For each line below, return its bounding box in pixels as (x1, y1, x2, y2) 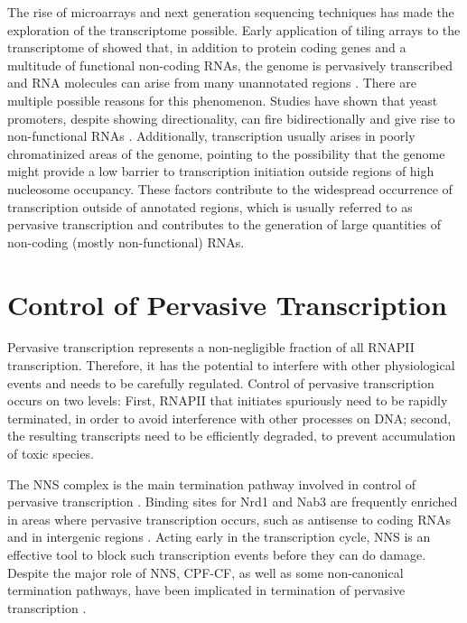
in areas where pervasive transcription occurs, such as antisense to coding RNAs (7, 509, 452, 528)
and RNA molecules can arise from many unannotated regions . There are (7, 73, 416, 92)
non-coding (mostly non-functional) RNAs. (7, 232, 245, 251)
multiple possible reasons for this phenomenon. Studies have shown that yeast (7, 90, 438, 109)
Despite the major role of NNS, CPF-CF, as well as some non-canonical (7, 563, 404, 581)
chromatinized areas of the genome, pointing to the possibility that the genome (7, 144, 445, 163)
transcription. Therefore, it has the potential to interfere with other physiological (7, 356, 455, 375)
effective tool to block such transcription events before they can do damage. (7, 544, 426, 563)
